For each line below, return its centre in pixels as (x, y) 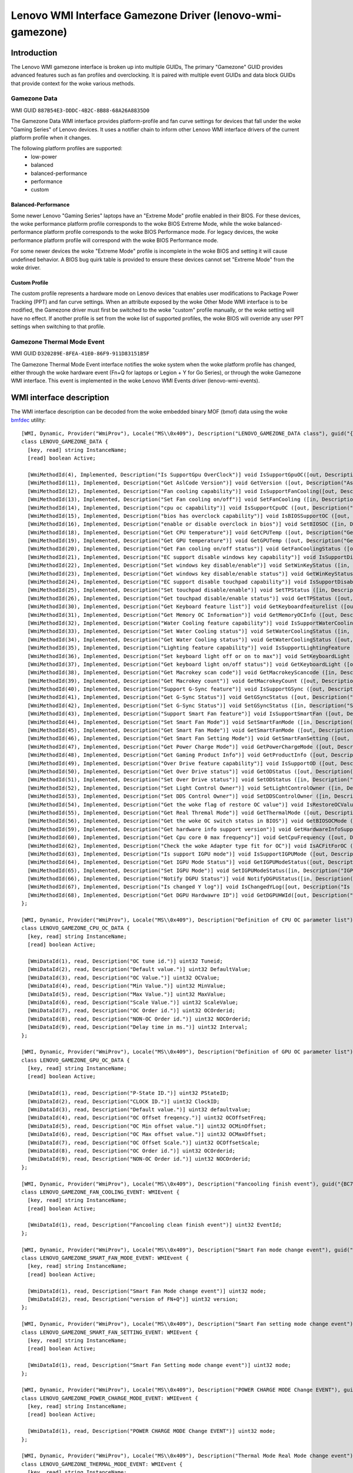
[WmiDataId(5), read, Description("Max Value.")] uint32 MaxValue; (127, 994)
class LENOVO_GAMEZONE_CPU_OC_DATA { (76, 928)
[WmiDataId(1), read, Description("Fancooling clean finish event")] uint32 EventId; (155, 1225)
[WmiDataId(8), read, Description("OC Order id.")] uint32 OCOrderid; (131, 1151)
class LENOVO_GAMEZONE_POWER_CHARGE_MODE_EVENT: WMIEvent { (110, 1398)
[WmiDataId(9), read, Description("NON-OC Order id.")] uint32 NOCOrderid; (139, 1159)
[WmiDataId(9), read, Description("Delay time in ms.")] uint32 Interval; (138, 1027)
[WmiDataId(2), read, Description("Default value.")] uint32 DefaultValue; (139, 970)
